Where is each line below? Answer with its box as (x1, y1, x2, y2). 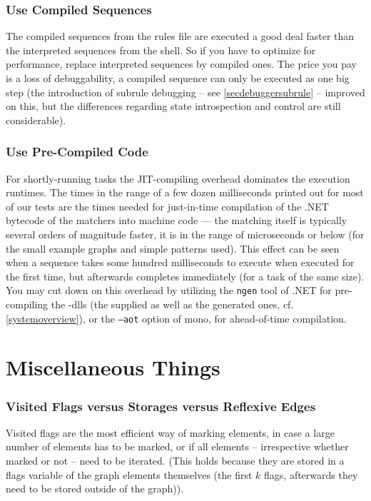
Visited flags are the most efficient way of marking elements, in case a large (6, 425, 335, 440)
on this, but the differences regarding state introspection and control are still (6, 98, 341, 113)
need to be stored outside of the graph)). (6, 481, 184, 496)
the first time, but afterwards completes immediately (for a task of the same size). (6, 268, 365, 283)
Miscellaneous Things (6, 353, 220, 382)
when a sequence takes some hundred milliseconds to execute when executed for (6, 255, 355, 270)
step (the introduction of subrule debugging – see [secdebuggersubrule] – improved (6, 84, 365, 99)
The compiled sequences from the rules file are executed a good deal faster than (6, 29, 355, 44)
